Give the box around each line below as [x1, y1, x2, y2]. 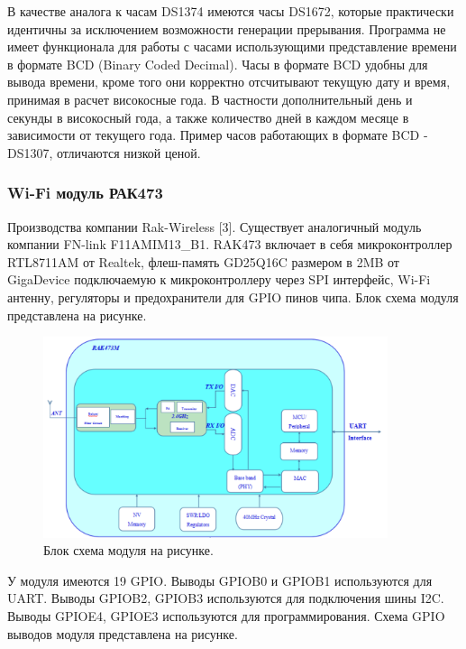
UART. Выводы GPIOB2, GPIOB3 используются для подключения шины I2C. [7, 589, 444, 607]
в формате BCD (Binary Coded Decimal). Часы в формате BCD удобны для [7, 54, 428, 73]
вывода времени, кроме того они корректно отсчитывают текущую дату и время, [7, 72, 451, 91]
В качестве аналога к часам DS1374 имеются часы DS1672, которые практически [7, 2, 454, 20]
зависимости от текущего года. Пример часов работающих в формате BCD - [7, 125, 428, 144]
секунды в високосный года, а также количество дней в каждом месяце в [7, 107, 409, 126]
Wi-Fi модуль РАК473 [7, 181, 163, 204]
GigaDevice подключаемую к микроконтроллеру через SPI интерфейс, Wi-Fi [7, 270, 431, 289]
